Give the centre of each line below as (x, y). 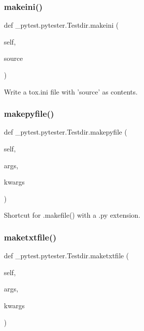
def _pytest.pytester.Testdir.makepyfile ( (66, 132)
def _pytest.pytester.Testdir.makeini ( (61, 25)
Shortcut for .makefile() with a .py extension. (72, 215)
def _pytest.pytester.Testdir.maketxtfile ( (67, 256)
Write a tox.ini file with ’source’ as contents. (71, 91)
